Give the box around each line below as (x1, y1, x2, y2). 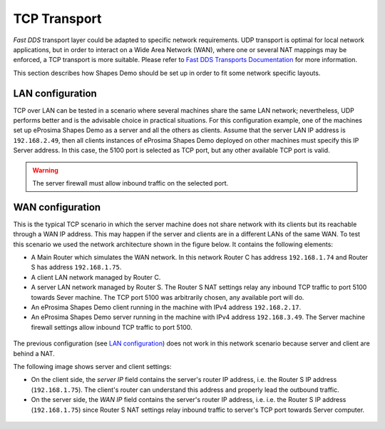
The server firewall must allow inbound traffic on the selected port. (32, 178, 228, 187)
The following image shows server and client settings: (13, 362, 172, 370)
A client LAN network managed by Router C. (31, 273, 161, 281)
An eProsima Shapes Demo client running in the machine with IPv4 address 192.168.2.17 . (31, 303, 302, 311)
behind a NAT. (13, 349, 55, 358)
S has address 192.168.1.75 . (31, 263, 122, 271)
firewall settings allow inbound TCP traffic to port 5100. (31, 323, 192, 331)
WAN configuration (13, 201, 101, 213)
